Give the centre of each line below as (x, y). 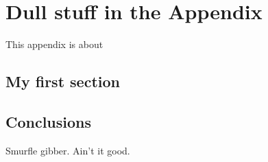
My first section (63, 81)
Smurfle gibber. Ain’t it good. (68, 150)
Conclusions (49, 121)
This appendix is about (54, 44)
